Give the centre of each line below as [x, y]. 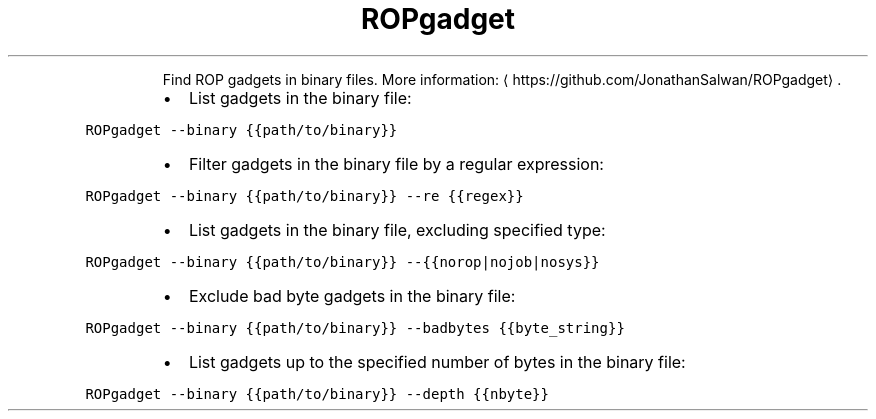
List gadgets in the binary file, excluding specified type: [397, 229]
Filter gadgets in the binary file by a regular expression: [396, 163]
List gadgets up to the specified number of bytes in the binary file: [437, 361]
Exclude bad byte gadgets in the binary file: [352, 295]
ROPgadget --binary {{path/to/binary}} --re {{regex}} [304, 195]
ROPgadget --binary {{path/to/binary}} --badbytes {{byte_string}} [355, 327]
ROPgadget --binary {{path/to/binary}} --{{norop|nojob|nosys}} [342, 261]
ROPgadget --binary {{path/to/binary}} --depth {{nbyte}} [317, 393]
